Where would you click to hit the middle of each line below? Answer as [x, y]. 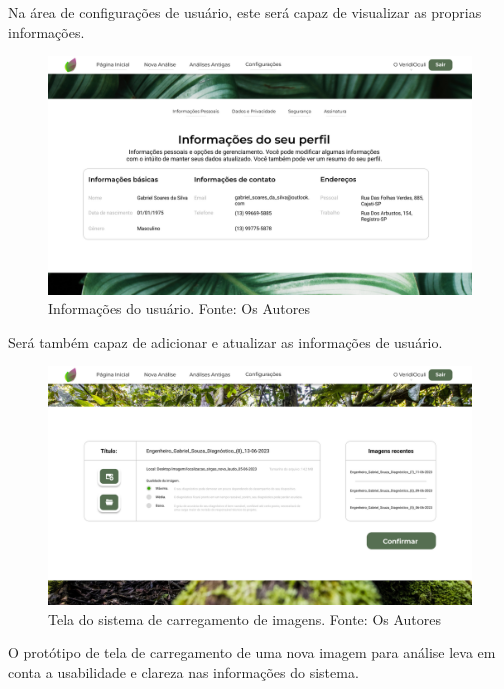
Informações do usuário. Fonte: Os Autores [179, 308]
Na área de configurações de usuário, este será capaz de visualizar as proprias [245, 12]
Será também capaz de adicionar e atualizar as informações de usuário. [225, 341]
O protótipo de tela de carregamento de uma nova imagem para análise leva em [252, 652]
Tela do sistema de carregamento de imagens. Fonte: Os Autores [245, 618]
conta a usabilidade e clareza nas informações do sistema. [183, 671]
